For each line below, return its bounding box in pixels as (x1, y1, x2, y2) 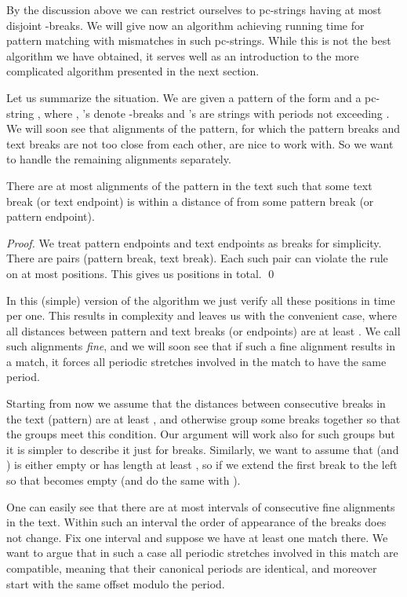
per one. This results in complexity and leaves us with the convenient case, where (6, 307, 397, 324)
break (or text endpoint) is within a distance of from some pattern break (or (6, 192, 374, 209)
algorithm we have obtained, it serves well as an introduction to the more (6, 47, 359, 64)
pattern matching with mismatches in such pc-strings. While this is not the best (6, 32, 391, 49)
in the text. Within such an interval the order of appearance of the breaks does (6, 514, 387, 530)
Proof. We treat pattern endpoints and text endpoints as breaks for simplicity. (6, 234, 382, 251)
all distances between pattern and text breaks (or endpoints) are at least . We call (6, 322, 401, 339)
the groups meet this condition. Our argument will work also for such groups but (6, 426, 395, 442)
